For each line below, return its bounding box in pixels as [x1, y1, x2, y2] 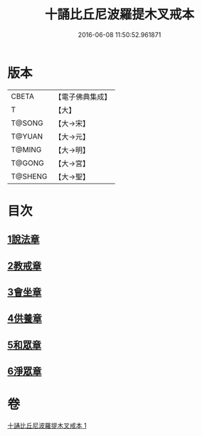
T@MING [11, 144, 42, 154]
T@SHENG [11, 171, 48, 181]
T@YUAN [11, 131, 43, 141]
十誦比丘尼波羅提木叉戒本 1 [7, 421, 87, 430]
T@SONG [11, 118, 44, 128]
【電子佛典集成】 [54, 92, 112, 102]
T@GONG [11, 158, 44, 168]
